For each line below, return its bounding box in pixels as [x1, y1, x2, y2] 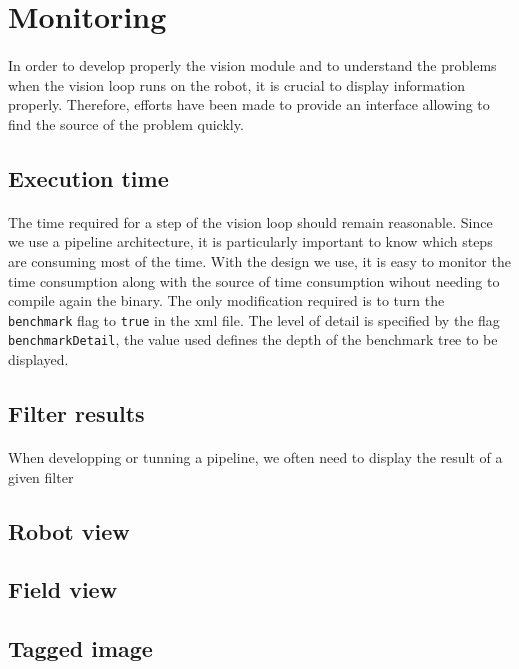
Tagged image [8, 633, 153, 664]
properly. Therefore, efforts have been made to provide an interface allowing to [8, 94, 490, 115]
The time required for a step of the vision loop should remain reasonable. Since [8, 211, 493, 232]
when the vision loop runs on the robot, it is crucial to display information [8, 74, 466, 95]
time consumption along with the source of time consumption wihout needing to [8, 270, 500, 291]
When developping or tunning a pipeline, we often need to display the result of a [8, 446, 503, 467]
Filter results [8, 397, 145, 428]
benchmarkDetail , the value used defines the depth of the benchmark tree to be [8, 329, 498, 350]
